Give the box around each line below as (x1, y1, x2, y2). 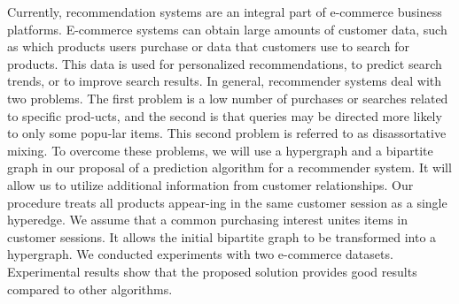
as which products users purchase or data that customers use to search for (7, 37, 409, 56)
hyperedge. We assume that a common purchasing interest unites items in (7, 210, 408, 229)
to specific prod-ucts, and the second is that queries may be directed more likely (7, 106, 442, 125)
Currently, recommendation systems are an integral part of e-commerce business (7, 3, 442, 20)
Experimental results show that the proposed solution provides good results (7, 262, 417, 280)
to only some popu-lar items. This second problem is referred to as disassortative (7, 124, 447, 142)
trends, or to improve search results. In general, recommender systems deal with (7, 72, 442, 90)
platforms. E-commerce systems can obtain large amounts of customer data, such (7, 19, 447, 38)
